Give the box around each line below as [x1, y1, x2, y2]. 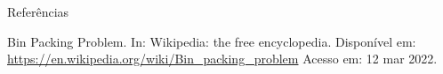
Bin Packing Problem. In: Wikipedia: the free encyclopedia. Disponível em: [7, 32, 416, 50]
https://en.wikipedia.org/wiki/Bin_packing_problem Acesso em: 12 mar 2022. [7, 49, 438, 68]
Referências [7, 3, 69, 20]
